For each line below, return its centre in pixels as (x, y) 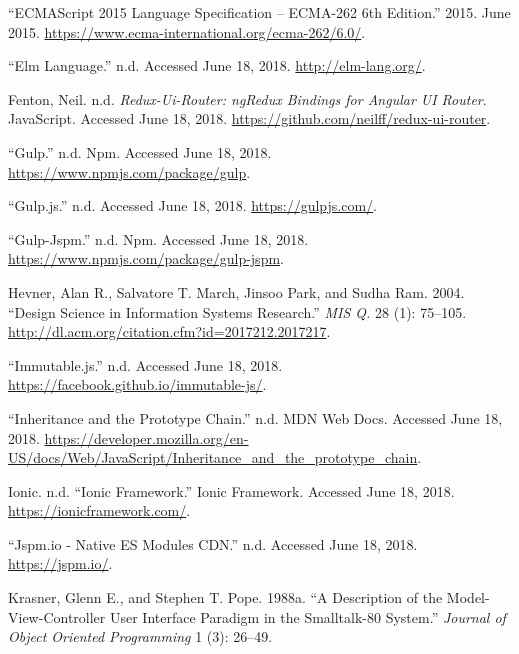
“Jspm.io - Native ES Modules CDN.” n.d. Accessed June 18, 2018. (213, 543)
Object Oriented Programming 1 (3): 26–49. (140, 636)
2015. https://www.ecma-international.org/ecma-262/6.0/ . (187, 31)
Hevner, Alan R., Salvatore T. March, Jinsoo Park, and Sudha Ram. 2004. (236, 291)
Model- (468, 597)
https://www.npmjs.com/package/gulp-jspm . (146, 258)
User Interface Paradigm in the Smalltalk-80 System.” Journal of (307, 616)
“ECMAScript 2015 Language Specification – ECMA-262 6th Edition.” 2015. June (259, 12)
